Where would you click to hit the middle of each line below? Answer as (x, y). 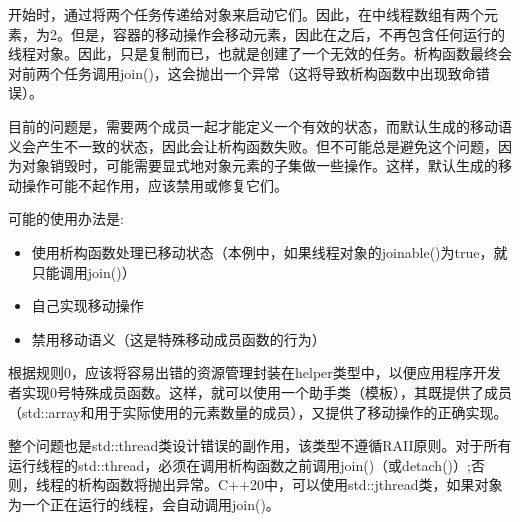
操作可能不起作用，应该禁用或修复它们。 (154, 184)
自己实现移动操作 (87, 305)
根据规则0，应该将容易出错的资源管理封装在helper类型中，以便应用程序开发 (254, 372)
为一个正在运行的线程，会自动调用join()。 (144, 503)
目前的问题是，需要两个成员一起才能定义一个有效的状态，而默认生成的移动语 (260, 125)
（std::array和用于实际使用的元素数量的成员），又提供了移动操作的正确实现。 (258, 411)
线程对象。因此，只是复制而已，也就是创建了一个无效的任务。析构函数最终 (253, 53)
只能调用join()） (83, 271)
